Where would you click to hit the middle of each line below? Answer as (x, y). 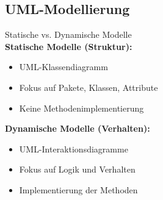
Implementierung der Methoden (78, 189)
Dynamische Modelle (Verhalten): (78, 128)
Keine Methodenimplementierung (81, 108)
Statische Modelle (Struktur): (69, 46)
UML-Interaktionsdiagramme (74, 148)
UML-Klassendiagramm (63, 67)
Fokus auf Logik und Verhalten (77, 169)
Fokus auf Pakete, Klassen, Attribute (89, 87)
